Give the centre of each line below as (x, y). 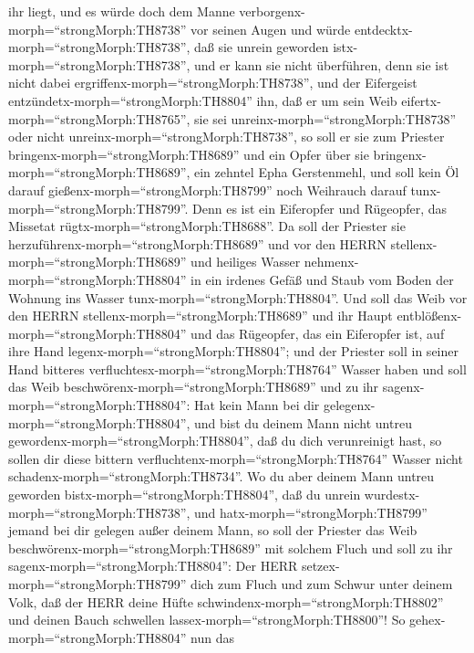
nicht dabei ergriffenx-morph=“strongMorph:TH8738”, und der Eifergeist (213, 83)
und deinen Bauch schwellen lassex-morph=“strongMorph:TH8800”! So (207, 620)
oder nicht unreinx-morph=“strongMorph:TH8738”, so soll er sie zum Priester (227, 137)
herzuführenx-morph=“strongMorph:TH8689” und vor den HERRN (197, 243)
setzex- (320, 566)
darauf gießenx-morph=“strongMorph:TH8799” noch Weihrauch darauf (207, 190)
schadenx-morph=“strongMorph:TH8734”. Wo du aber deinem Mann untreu (222, 476)
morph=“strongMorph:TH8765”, (99, 118)
